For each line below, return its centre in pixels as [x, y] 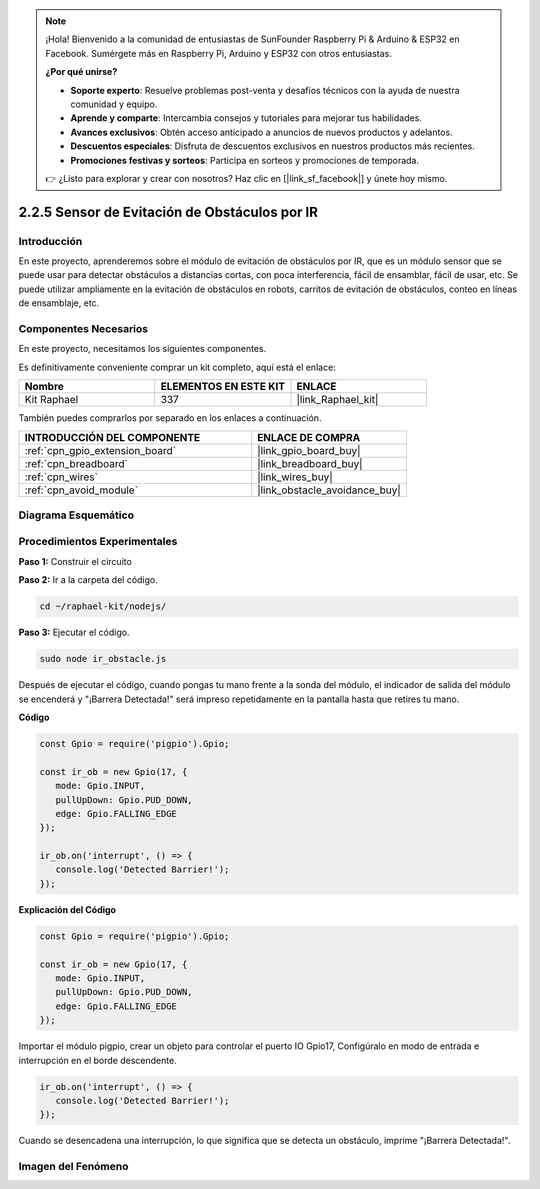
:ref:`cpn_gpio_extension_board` [100, 450]
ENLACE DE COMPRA [308, 437]
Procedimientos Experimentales [98, 542]
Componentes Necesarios [83, 328]
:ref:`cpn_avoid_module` [81, 490]
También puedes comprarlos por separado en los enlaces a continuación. [170, 418]
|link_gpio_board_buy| [308, 450]
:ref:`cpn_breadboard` [76, 463]
